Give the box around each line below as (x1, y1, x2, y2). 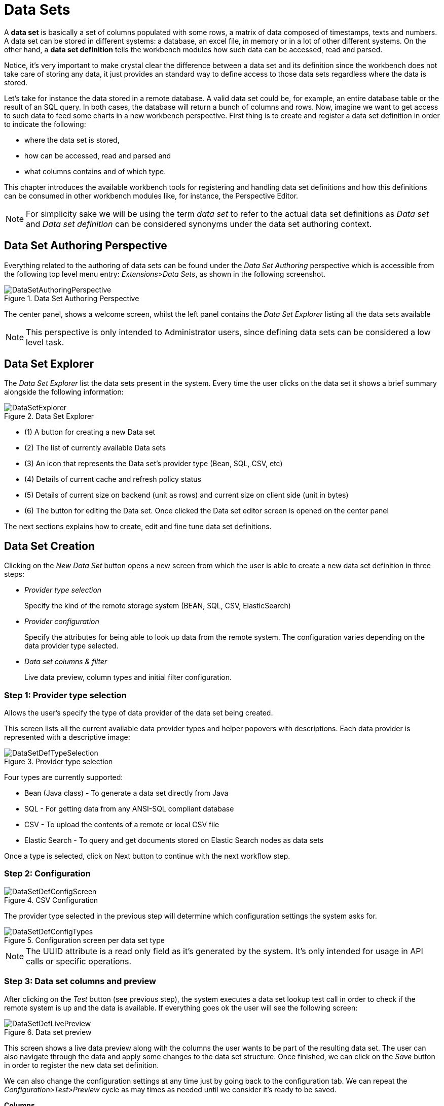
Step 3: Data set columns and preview (4, 976, 156, 987)
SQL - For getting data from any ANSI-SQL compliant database (24, 804, 234, 814)
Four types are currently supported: (4, 773, 123, 782)
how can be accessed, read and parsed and (24, 151, 171, 160)
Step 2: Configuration (4, 868, 91, 879)
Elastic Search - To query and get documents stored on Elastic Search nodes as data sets (24, 836, 324, 845)
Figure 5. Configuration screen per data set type (4, 935, 165, 945)
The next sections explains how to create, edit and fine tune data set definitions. (4, 522, 272, 531)
